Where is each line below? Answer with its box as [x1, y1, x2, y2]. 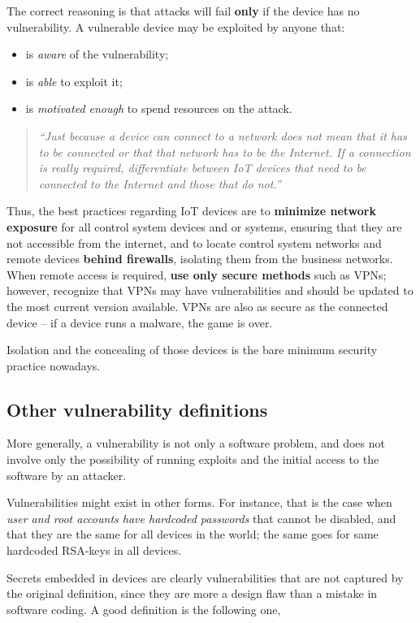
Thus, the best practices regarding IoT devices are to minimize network [6, 202, 376, 219]
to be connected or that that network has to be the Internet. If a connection [38, 143, 411, 160]
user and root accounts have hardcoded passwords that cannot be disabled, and [6, 509, 396, 526]
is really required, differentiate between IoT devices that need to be [38, 159, 366, 176]
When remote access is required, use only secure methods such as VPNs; [6, 266, 387, 283]
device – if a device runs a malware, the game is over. [6, 314, 273, 331]
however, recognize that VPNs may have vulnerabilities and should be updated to [6, 282, 414, 299]
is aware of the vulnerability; [25, 45, 169, 63]
